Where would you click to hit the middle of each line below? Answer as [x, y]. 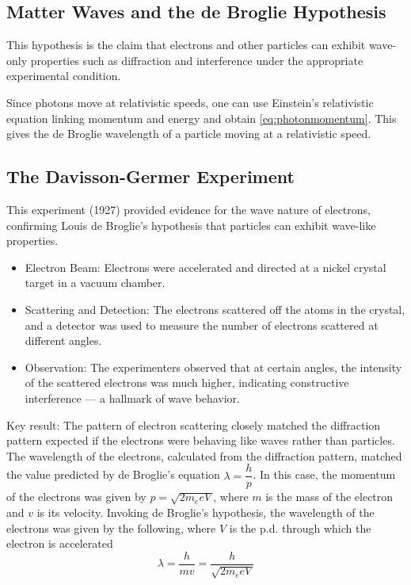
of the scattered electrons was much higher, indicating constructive [187, 382]
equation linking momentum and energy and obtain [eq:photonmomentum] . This [202, 118]
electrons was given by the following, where [111, 528]
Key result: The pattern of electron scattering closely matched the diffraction [194, 424]
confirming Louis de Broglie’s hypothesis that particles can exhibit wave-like [191, 225]
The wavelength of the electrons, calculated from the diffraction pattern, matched [204, 455]
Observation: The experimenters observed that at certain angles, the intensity [213, 367]
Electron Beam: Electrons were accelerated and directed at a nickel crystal [205, 267]
